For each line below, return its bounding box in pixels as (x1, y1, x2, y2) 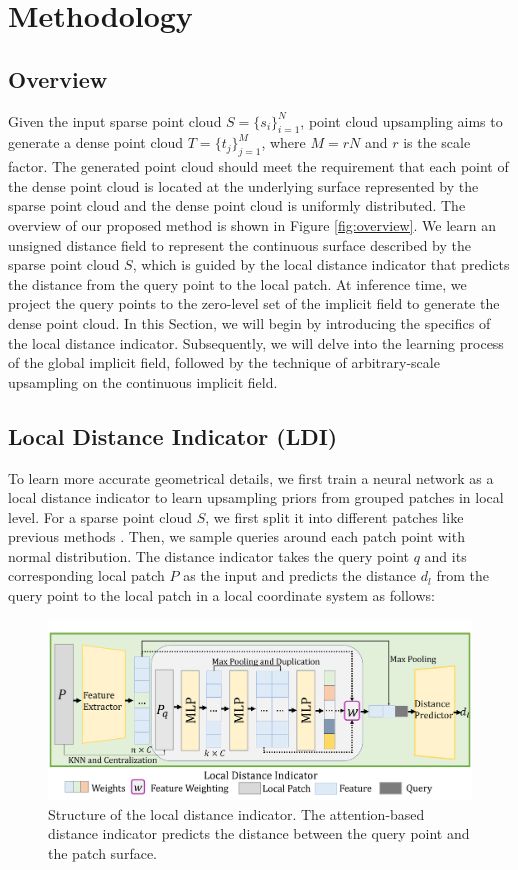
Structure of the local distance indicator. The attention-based (48, 803, 425, 824)
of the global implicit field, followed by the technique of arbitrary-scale (8, 352, 440, 373)
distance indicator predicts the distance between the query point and (48, 823, 470, 844)
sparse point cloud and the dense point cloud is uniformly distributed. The (8, 195, 466, 216)
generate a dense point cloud (8, 132, 184, 153)
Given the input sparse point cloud (8, 110, 222, 131)
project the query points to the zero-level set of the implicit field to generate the (8, 293, 500, 314)
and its (424, 545, 467, 566)
